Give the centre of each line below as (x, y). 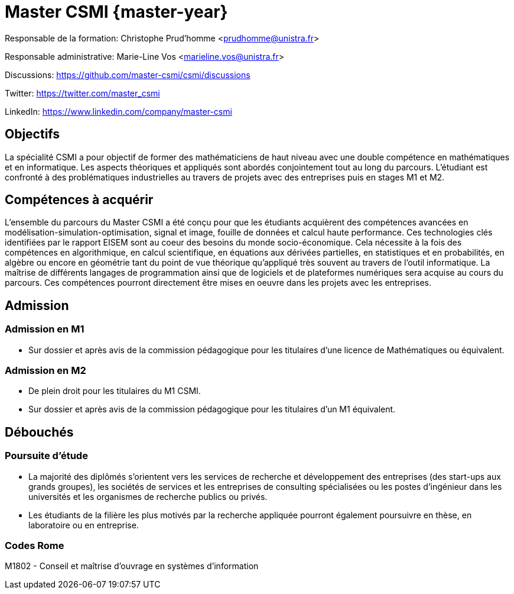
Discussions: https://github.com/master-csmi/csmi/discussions (128, 75)
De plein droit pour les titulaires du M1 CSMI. (115, 391)
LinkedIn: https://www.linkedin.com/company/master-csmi (118, 111)
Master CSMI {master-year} (116, 12)
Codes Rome (35, 545)
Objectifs (32, 134)
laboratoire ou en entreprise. (84, 525)
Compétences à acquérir (79, 200)
